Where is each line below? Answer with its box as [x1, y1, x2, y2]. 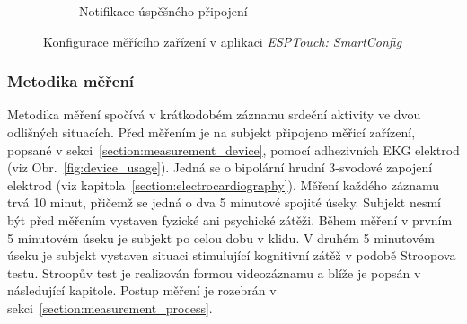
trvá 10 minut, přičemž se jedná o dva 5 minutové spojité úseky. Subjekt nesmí [7, 193, 441, 212]
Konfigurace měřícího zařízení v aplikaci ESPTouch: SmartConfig [43, 31, 402, 50]
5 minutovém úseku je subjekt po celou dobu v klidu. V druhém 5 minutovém [7, 228, 435, 247]
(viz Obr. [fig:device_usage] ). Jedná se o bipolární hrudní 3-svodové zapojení [7, 158, 433, 177]
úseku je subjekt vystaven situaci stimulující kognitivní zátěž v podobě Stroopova [7, 246, 456, 265]
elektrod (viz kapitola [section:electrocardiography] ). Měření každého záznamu [7, 175, 439, 194]
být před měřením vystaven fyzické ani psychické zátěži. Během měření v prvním [7, 210, 453, 229]
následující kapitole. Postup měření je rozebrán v [7, 281, 277, 300]
